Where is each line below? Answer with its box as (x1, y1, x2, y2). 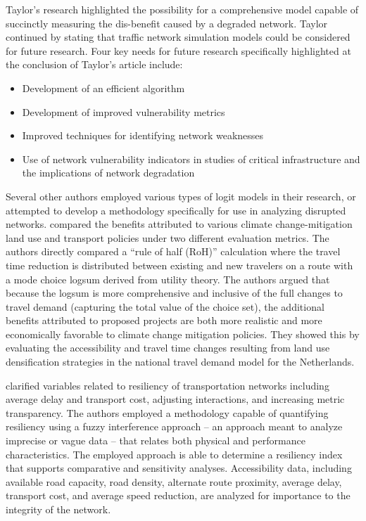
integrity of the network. (6, 502, 111, 516)
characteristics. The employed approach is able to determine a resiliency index (6, 446, 343, 461)
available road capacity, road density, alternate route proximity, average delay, (6, 474, 342, 489)
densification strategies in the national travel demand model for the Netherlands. (6, 354, 355, 369)
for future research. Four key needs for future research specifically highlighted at (6, 43, 351, 58)
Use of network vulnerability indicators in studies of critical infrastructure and (22, 151, 360, 166)
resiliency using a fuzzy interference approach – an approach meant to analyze (6, 419, 343, 434)
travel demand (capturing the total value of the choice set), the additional (6, 299, 324, 314)
